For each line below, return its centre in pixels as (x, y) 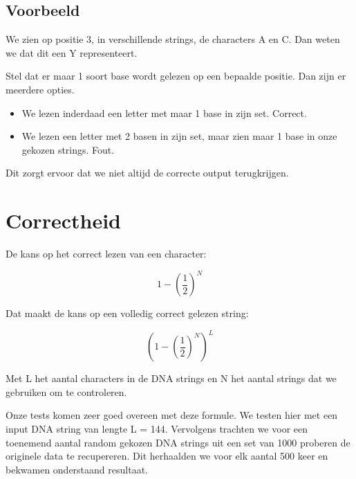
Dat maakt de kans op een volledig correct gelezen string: (127, 313)
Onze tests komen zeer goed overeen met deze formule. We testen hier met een (172, 415)
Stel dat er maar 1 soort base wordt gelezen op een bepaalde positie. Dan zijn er (176, 76)
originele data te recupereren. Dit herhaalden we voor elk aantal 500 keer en (167, 456)
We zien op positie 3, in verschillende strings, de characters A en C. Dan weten (173, 39)
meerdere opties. (40, 89)
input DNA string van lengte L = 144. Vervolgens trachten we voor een (157, 429)
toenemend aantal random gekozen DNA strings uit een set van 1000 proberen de (178, 442)
